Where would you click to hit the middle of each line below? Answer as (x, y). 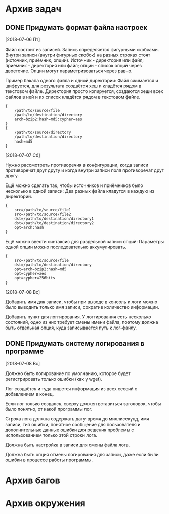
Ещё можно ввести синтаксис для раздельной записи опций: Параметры (85, 241)
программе (25, 352)
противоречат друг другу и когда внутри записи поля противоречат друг (85, 170)
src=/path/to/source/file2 (43, 214)
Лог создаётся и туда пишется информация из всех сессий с (71, 388)
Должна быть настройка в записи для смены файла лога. (68, 445)
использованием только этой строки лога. (51, 435)
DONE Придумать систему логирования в (75, 343)
